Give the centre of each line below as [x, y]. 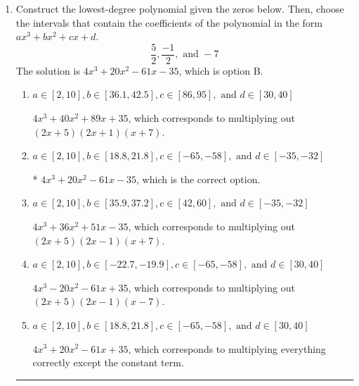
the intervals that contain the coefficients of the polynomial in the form [169, 22]
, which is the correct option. [198, 179]
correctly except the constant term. [108, 362]
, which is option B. [221, 70]
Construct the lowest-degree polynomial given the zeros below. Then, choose [180, 8]
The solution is [48, 70]
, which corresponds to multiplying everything [227, 348]
